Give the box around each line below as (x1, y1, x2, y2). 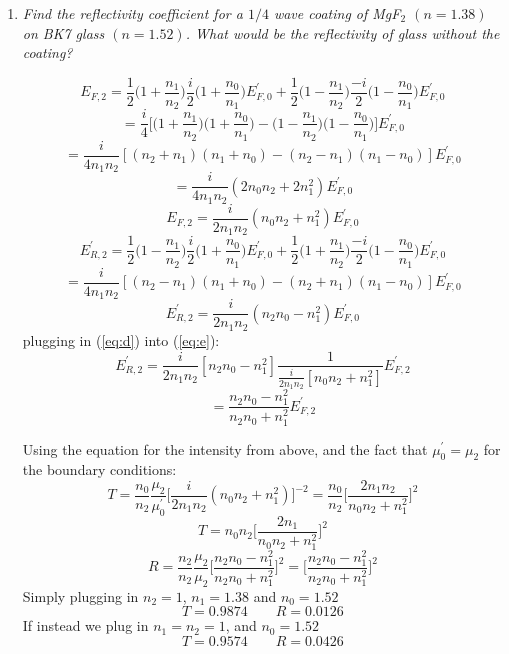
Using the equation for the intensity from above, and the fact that (22, 438, 428, 459)
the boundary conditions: (22, 459, 177, 480)
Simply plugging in (22, 585, 139, 606)
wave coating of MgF (273, 3, 401, 23)
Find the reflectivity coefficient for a (22, 3, 243, 23)
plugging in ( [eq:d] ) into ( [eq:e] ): (22, 329, 220, 350)
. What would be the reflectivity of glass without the (185, 22, 500, 43)
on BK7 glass (22, 22, 105, 43)
